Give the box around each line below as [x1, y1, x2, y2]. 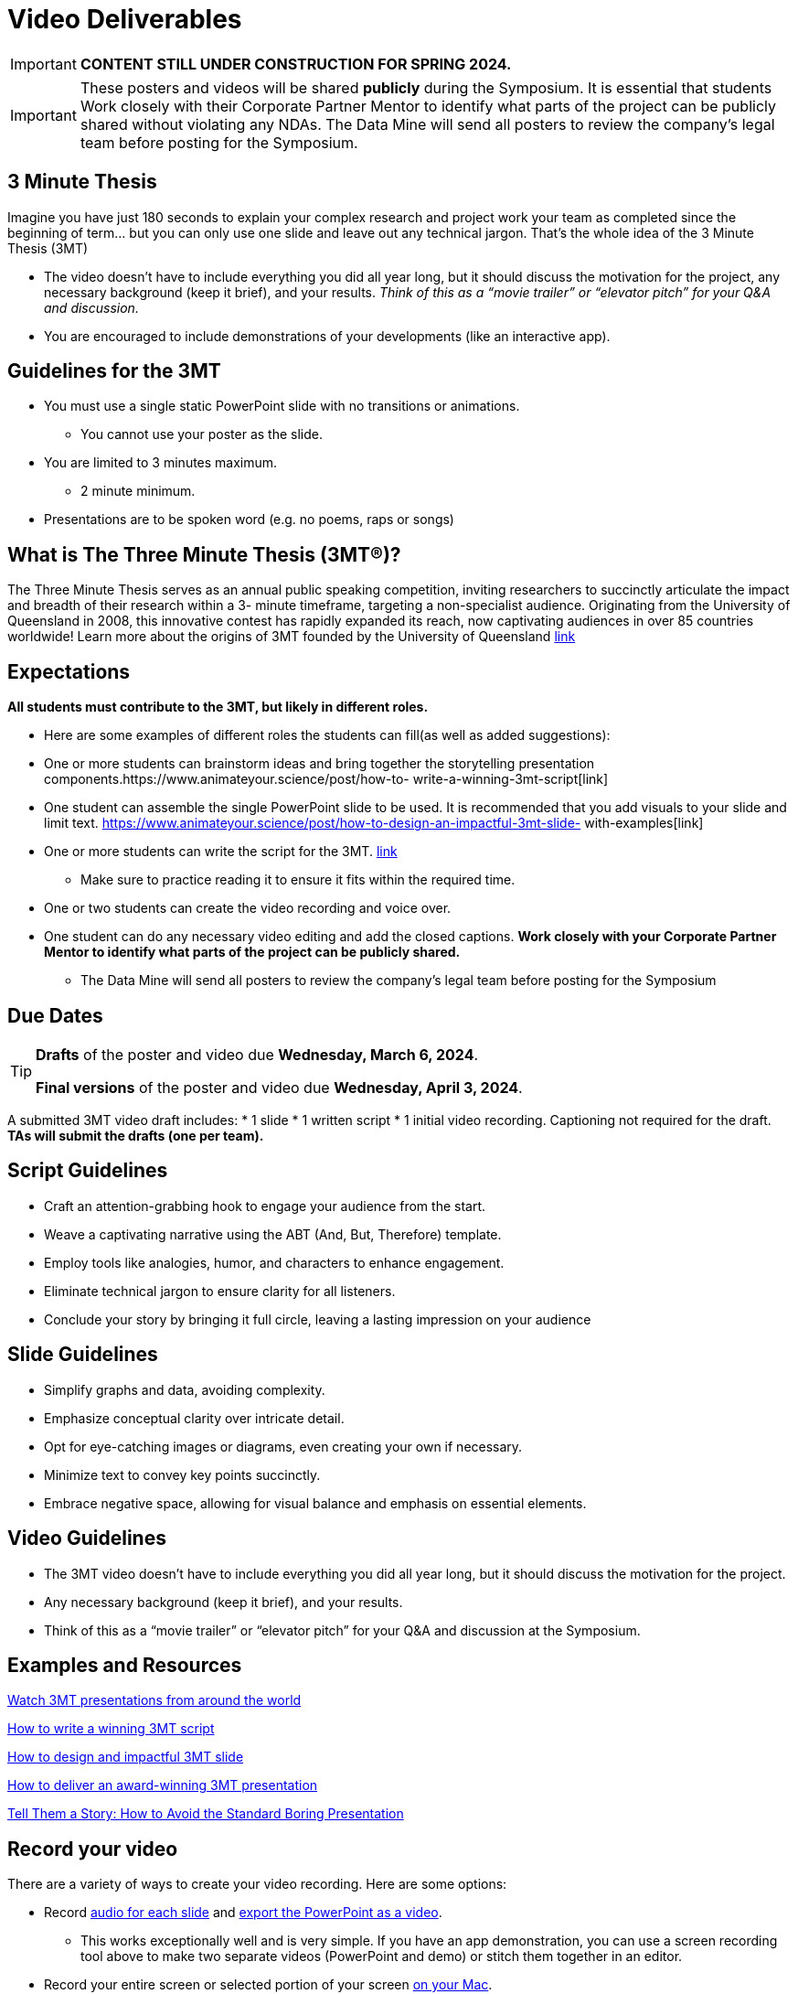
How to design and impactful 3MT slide [7, 1749, 244, 1765]
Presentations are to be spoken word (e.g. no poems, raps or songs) [44, 511, 454, 528]
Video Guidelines [7, 1527, 166, 1550]
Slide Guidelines [7, 1343, 158, 1367]
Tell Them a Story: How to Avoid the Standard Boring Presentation [7, 1806, 404, 1822]
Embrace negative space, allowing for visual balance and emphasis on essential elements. [44, 1495, 587, 1511]
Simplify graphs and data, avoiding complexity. [44, 1381, 325, 1398]
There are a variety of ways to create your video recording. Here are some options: [7, 1876, 507, 1892]
